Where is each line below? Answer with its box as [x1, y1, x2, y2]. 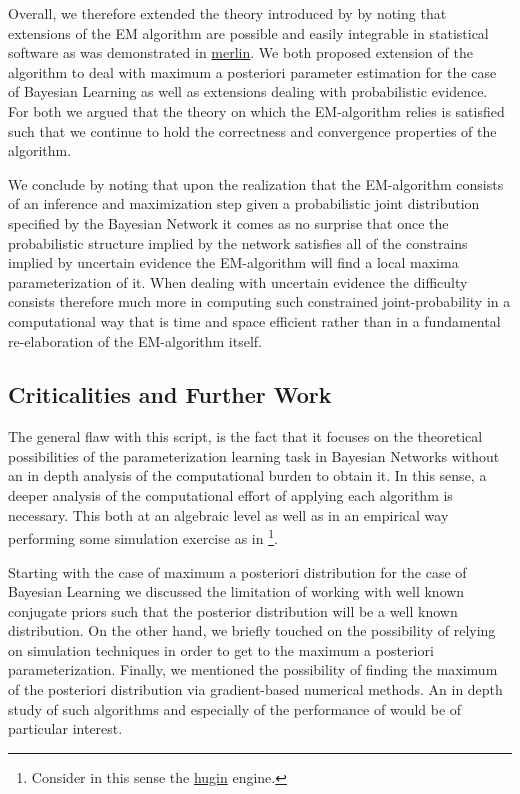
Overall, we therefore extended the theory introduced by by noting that [8, 3, 447, 23]
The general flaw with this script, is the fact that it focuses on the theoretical [8, 426, 483, 447]
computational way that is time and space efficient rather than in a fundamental [8, 310, 501, 331]
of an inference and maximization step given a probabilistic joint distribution [8, 193, 480, 214]
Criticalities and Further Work [8, 379, 332, 410]
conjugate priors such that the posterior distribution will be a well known [8, 600, 458, 621]
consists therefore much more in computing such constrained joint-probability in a [8, 291, 511, 312]
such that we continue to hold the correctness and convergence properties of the [8, 120, 497, 141]
